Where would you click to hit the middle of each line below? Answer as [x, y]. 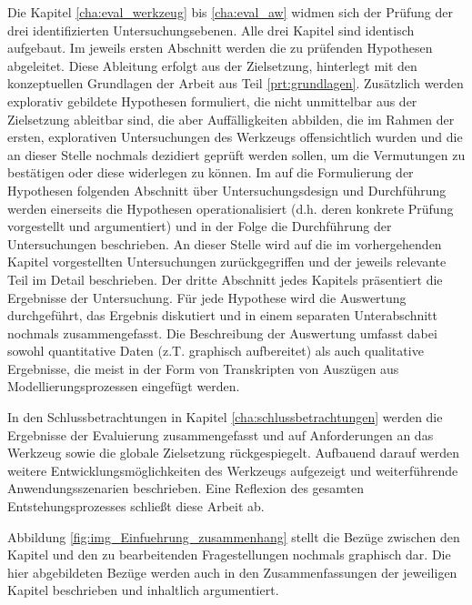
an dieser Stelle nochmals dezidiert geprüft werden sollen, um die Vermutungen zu [236, 154]
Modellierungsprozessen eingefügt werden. [124, 386]
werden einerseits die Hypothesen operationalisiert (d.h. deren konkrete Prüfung [231, 208]
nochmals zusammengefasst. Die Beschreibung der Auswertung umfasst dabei [222, 333]
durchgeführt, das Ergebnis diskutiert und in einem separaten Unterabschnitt [222, 315]
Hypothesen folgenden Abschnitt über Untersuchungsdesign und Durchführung [227, 190]
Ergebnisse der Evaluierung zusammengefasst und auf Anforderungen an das [221, 434]
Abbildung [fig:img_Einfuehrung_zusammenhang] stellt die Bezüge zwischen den [234, 536]
